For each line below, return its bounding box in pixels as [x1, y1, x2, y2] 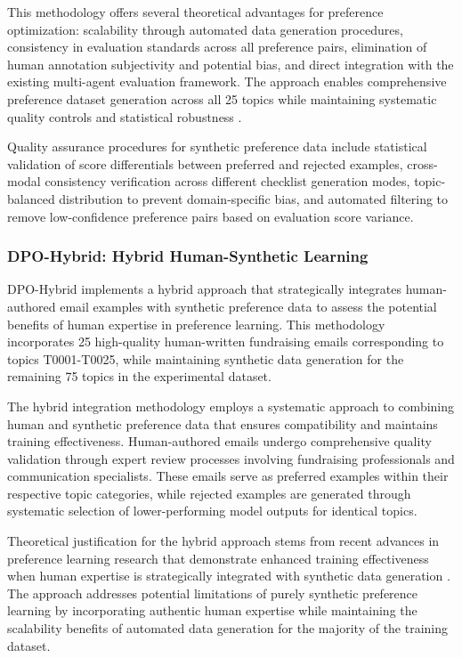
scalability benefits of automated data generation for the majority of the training [7, 619, 449, 638]
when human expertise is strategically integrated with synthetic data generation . [7, 566, 450, 585]
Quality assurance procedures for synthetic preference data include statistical [7, 137, 427, 156]
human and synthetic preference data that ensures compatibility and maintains [7, 414, 438, 433]
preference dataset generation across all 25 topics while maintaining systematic [7, 89, 437, 108]
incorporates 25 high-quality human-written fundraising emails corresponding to [7, 332, 444, 351]
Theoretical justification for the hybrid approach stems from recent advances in [7, 532, 440, 550]
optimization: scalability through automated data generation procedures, [7, 20, 403, 38]
